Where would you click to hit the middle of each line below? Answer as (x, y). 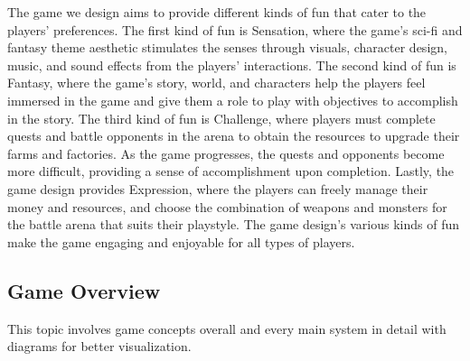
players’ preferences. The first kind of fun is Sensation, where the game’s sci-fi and (235, 29)
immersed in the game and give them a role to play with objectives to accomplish (233, 100)
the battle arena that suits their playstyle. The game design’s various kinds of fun (233, 224)
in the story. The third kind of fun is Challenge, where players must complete (221, 118)
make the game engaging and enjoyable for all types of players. (181, 241)
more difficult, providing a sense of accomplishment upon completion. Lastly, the (231, 171)
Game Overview (84, 290)
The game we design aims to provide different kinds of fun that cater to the (217, 12)
